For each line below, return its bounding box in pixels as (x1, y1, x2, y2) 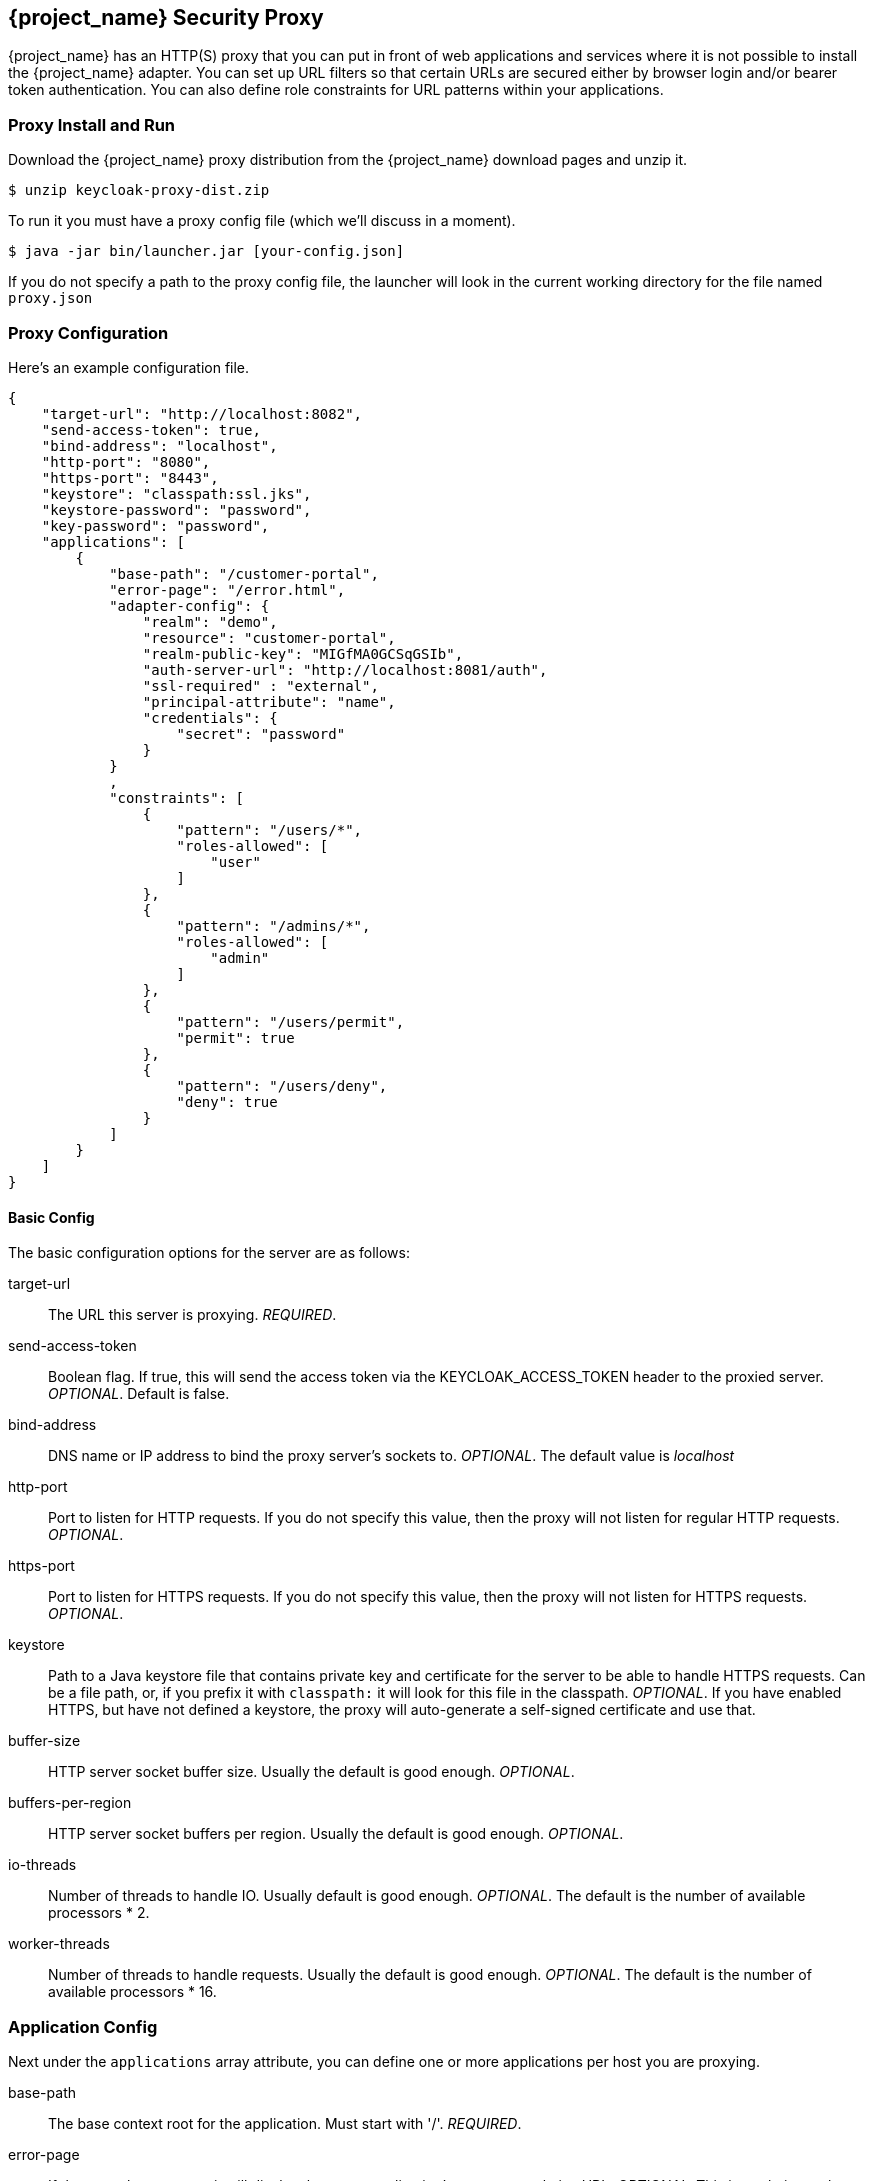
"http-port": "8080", (41, 453, 211, 470)
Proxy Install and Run (8, 114, 176, 135)
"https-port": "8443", (41, 469, 219, 486)
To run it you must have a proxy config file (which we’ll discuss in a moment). (8, 212, 516, 230)
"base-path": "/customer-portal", (109, 565, 379, 582)
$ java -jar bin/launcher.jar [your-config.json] (8, 243, 405, 260)
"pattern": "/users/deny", (176, 1077, 388, 1094)
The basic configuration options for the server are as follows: (8, 1244, 410, 1262)
